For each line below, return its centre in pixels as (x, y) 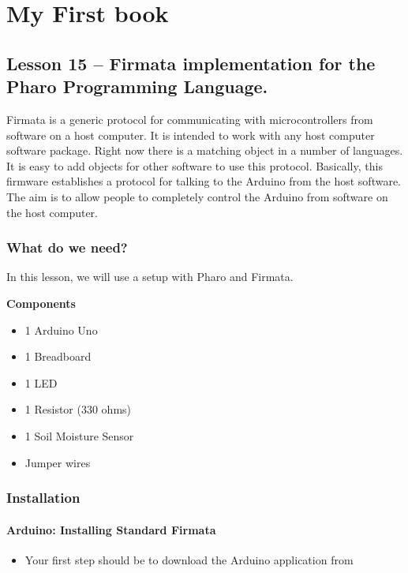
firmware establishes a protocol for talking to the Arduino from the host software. (204, 181)
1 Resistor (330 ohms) (78, 409)
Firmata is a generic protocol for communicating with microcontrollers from (190, 119)
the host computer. (52, 212)
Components (41, 303)
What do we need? (67, 247)
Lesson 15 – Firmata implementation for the (191, 63)
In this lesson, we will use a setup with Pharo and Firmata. (150, 277)
